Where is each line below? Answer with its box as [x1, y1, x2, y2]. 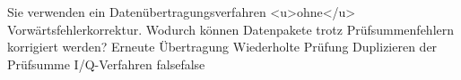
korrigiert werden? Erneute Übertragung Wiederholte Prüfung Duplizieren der [7, 37, 438, 56]
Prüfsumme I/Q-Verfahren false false [7, 54, 205, 73]
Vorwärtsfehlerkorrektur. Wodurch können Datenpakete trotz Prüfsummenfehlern [7, 20, 455, 38]
